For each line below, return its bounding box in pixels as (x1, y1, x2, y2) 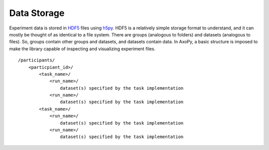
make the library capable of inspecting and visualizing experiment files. (9, 45, 155, 52)
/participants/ (18, 57, 55, 63)
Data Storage (9, 7, 65, 18)
